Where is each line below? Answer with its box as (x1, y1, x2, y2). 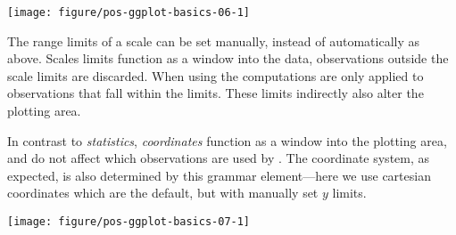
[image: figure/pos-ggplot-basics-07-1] (7, 215, 251, 228)
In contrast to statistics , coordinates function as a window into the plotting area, (7, 131, 447, 150)
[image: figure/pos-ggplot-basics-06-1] (7, 6, 251, 19)
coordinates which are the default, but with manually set (7, 183, 319, 202)
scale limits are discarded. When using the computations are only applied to (7, 66, 424, 85)
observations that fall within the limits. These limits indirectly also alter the (7, 84, 424, 102)
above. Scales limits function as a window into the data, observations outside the (7, 49, 449, 68)
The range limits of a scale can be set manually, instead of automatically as (7, 31, 419, 50)
